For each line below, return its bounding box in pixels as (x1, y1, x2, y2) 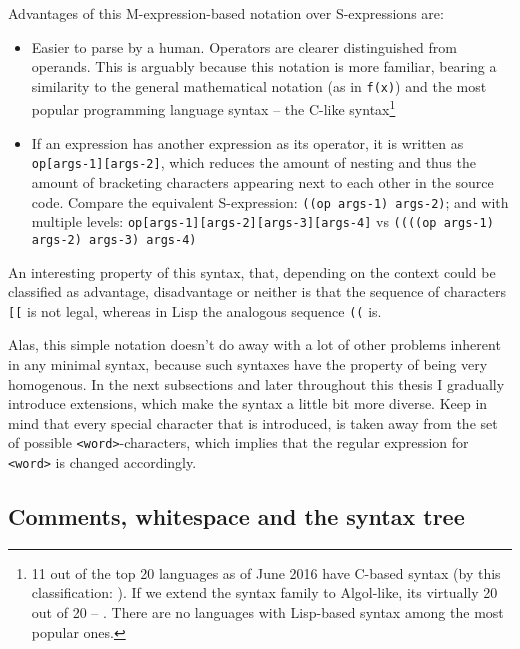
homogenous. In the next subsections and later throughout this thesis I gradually (8, 373, 505, 394)
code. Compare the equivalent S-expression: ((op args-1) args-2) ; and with (31, 191, 509, 212)
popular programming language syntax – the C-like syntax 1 (31, 96, 396, 120)
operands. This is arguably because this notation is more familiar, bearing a (31, 56, 497, 77)
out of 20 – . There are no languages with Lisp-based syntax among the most (31, 602, 504, 623)
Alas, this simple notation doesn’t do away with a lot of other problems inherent (8, 334, 501, 355)
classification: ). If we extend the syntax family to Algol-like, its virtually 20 (31, 582, 498, 603)
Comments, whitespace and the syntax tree (8, 501, 465, 532)
